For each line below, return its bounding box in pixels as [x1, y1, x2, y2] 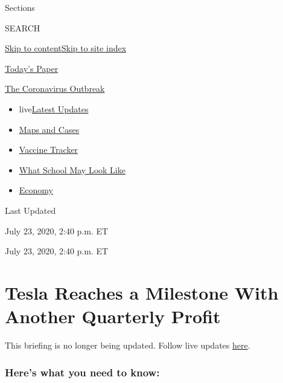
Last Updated [5, 204, 56, 216]
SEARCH [5, 21, 40, 34]
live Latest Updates [19, 102, 89, 115]
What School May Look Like [19, 163, 126, 176]
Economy [19, 184, 53, 196]
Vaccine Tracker [19, 143, 78, 156]
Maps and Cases [19, 123, 80, 135]
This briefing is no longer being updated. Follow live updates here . [5, 339, 250, 352]
